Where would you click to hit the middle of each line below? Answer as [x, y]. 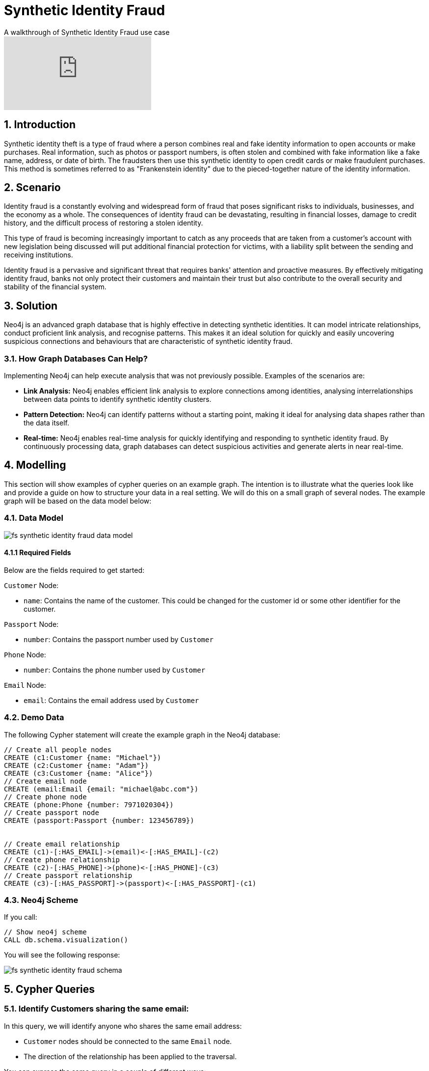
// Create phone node [45, 797]
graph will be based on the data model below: [78, 501]
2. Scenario [32, 188]
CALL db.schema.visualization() [66, 940]
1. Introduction [40, 125]
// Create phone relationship [62, 860]
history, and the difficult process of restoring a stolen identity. [104, 223]
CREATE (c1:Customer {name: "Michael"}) [83, 757]
